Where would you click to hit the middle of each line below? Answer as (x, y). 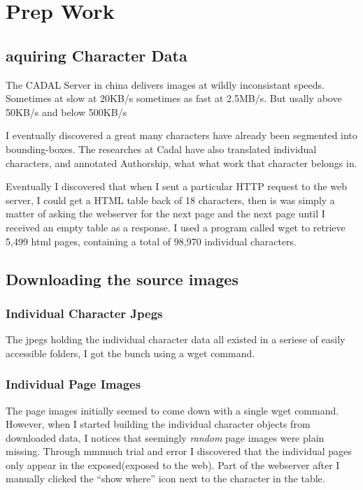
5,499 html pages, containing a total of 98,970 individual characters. (151, 241)
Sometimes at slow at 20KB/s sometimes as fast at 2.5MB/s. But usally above (174, 98)
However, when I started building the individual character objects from (158, 424)
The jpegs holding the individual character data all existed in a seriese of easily (176, 339)
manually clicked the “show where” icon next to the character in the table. (165, 478)
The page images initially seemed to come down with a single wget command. (172, 410)
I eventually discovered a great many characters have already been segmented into (181, 135)
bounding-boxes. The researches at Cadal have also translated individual (161, 149)
